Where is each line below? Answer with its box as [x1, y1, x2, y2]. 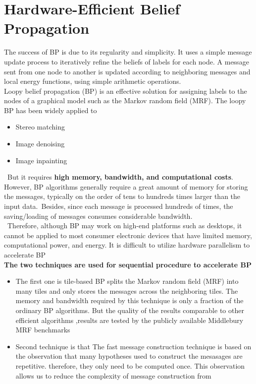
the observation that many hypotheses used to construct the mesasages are [15, 351, 243, 361]
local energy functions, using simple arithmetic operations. [4, 76, 181, 86]
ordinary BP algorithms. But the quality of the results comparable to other [15, 305, 244, 315]
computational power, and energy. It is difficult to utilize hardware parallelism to [4, 240, 250, 250]
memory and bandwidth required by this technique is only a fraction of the [15, 295, 244, 306]
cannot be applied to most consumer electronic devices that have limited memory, [4, 230, 252, 240]
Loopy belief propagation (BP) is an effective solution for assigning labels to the [4, 85, 247, 96]
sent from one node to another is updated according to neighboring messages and [4, 66, 251, 76]
